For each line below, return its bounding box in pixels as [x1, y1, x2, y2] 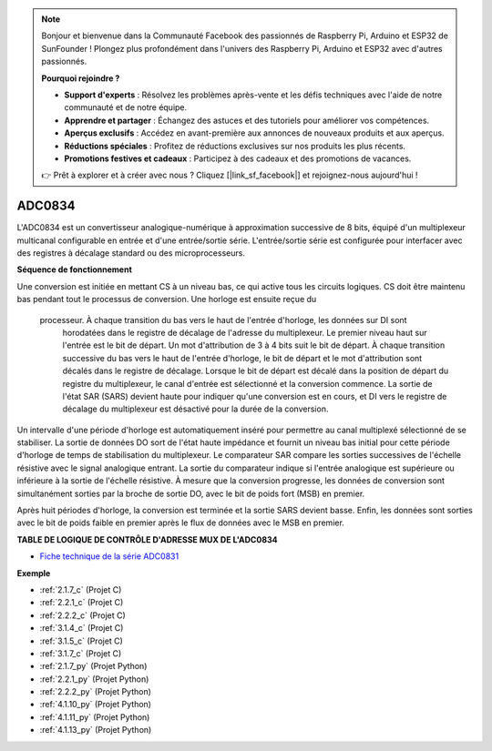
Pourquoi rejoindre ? [41, 73, 120, 84]
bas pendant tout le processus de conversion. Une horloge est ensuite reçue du [16, 294, 317, 305]
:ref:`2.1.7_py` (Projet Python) [39, 661, 148, 672]
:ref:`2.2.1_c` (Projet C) [39, 597, 124, 608]
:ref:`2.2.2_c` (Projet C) [39, 610, 127, 621]
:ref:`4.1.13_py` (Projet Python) [39, 725, 152, 736]
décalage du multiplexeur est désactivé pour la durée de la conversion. [62, 403, 329, 414]
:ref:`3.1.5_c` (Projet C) [39, 635, 123, 646]
